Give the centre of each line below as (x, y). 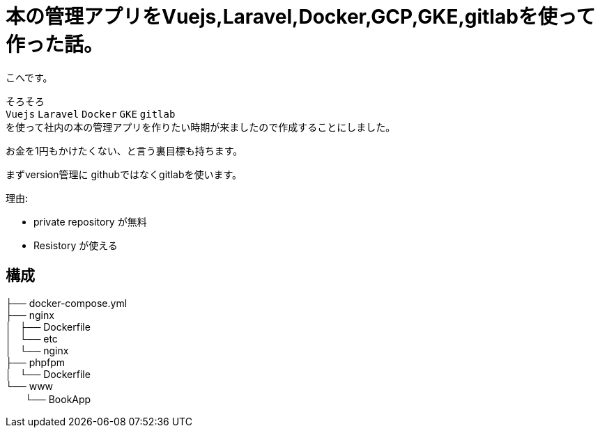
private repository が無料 (90, 221)
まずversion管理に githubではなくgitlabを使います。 (124, 174)
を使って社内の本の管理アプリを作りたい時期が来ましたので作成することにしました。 (201, 127)
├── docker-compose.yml (67, 303)
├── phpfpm (36, 362)
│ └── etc (32, 338)
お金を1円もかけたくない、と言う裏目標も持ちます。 (124, 150)
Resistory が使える (76, 245)
